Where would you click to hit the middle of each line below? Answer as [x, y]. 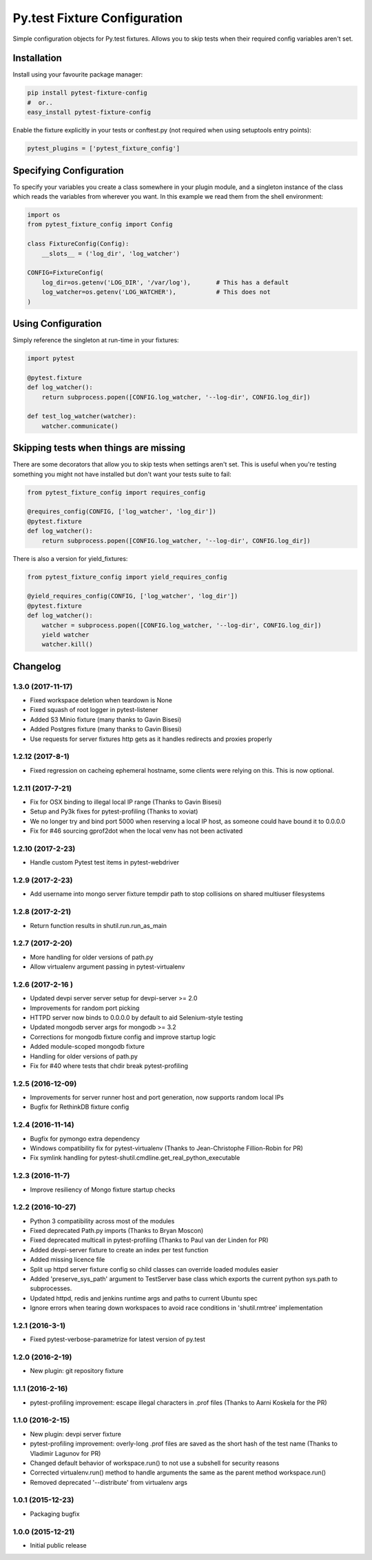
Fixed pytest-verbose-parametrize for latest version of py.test [118, 1339]
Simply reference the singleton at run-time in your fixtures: [96, 340]
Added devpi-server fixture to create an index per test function [119, 1250]
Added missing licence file [68, 1260]
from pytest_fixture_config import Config [100, 225]
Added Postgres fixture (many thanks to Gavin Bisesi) [106, 729]
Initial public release [59, 1545]
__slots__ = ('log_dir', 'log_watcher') [111, 253]
